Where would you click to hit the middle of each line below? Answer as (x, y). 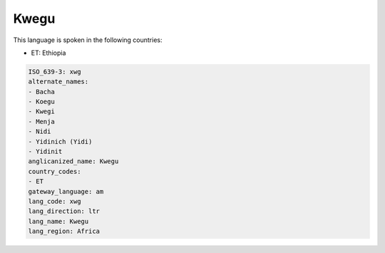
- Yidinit (45, 152)
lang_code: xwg (55, 201)
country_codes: (55, 171)
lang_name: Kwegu (58, 221)
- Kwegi (41, 112)
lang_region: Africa (64, 231)
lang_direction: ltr (64, 211)
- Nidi (40, 131)
